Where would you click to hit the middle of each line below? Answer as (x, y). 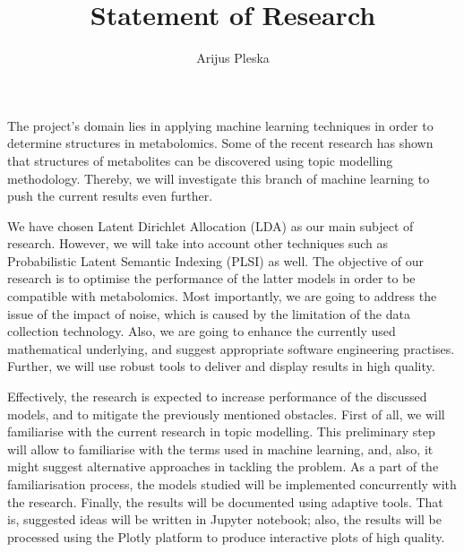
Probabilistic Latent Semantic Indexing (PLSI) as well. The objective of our (215, 260)
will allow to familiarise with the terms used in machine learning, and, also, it (220, 448)
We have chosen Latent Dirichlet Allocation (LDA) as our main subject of (211, 225)
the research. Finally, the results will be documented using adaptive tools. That (225, 501)
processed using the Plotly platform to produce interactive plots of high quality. (226, 536)
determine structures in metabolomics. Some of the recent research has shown (220, 143)
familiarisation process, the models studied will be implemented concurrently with (232, 484)
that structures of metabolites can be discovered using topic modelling (200, 160)
